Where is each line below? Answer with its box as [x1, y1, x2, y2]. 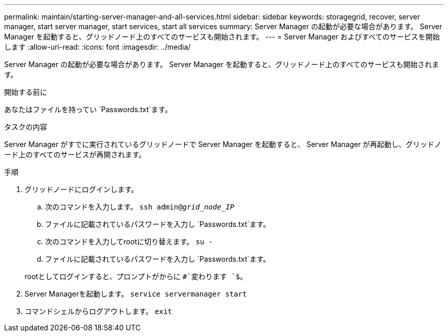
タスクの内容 [4, 122, 47, 131]
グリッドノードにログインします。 [25, 185, 139, 194]
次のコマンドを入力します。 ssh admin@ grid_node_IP [45, 202, 234, 211]
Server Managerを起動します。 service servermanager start [25, 289, 247, 298]
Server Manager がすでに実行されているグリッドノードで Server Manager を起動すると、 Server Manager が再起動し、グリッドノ [4, 140, 442, 149]
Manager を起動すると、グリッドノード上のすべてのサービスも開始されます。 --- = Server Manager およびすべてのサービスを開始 [4, 32, 440, 41]
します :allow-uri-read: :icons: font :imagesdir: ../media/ [4, 43, 191, 51]
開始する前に [4, 88, 47, 96]
